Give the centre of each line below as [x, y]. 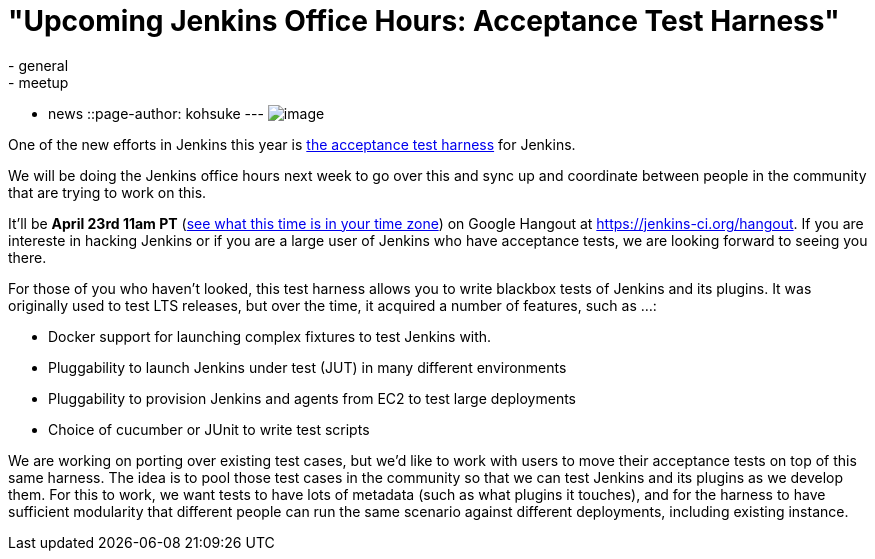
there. [27, 257]
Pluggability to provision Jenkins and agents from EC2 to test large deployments [312, 398]
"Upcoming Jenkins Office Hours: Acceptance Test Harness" [424, 21]
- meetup [38, 82]
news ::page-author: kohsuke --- [156, 113]
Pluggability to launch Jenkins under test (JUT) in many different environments [307, 367]
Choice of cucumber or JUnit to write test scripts [209, 429]
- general [38, 65]
